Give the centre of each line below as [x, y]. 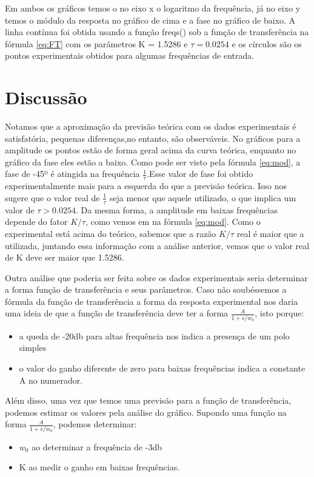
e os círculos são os [267, 43]
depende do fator [36, 222]
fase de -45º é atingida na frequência [72, 174]
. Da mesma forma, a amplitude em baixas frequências [177, 209]
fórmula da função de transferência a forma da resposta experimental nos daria [152, 301]
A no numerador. [51, 380]
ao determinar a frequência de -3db [97, 446]
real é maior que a [270, 233]
